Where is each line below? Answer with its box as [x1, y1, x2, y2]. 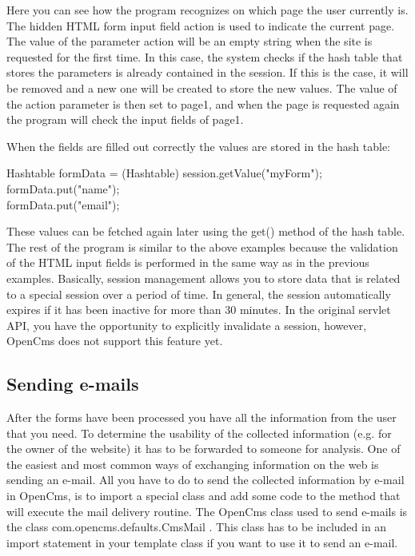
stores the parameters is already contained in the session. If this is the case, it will [6, 64, 409, 81]
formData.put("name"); [6, 180, 120, 197]
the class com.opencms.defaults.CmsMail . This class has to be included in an [6, 518, 387, 535]
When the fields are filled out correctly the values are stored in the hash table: [6, 137, 390, 154]
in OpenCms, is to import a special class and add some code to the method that [6, 487, 401, 504]
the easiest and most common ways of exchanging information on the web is [6, 455, 379, 472]
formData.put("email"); [6, 196, 120, 212]
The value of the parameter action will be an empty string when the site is [6, 33, 373, 50]
